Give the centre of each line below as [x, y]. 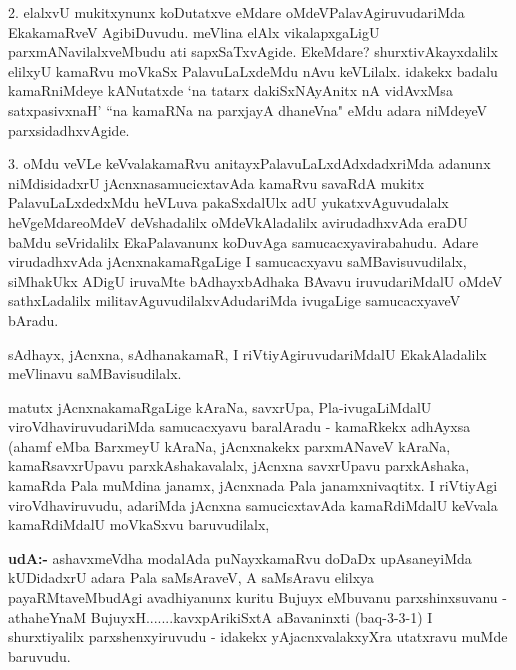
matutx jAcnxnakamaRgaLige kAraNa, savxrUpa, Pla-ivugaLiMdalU [220, 406]
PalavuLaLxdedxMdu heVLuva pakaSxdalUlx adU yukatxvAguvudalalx [228, 202]
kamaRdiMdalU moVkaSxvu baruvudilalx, [139, 524]
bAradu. [33, 319]
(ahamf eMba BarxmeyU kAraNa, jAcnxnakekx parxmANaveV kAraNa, [229, 445]
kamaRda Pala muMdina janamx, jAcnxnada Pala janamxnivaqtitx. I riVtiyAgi [253, 485]
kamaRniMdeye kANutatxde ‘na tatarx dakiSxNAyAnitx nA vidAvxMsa [230, 90]
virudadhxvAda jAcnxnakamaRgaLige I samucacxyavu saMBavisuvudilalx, [237, 261]
